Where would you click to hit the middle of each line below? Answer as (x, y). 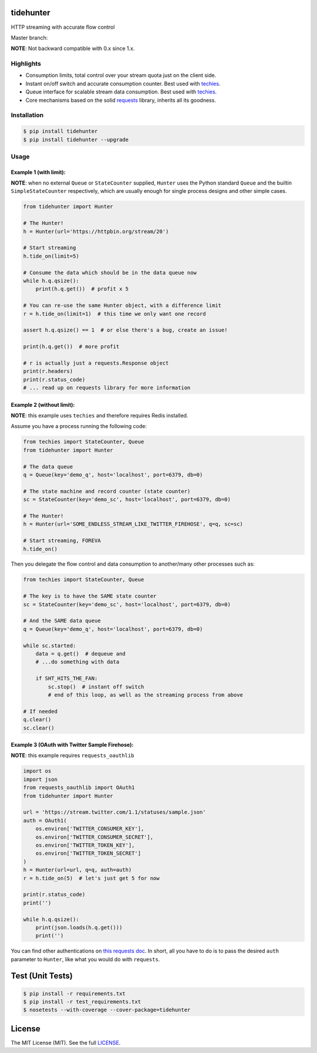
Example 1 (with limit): (38, 172)
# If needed (41, 711)
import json (41, 779)
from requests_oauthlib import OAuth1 (79, 788)
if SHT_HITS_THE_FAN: (67, 678)
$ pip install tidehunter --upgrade (76, 139)
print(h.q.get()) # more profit (71, 347)
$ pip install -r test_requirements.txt (82, 1002)
